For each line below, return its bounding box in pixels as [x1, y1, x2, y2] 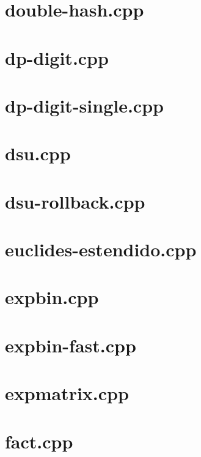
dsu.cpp [5, 141, 71, 166]
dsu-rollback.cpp [5, 188, 145, 214]
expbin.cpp [5, 284, 99, 310]
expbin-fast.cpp [5, 332, 136, 357]
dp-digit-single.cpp [5, 92, 164, 117]
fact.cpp [5, 428, 73, 453]
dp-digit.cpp [5, 45, 109, 70]
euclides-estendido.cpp [5, 237, 197, 262]
